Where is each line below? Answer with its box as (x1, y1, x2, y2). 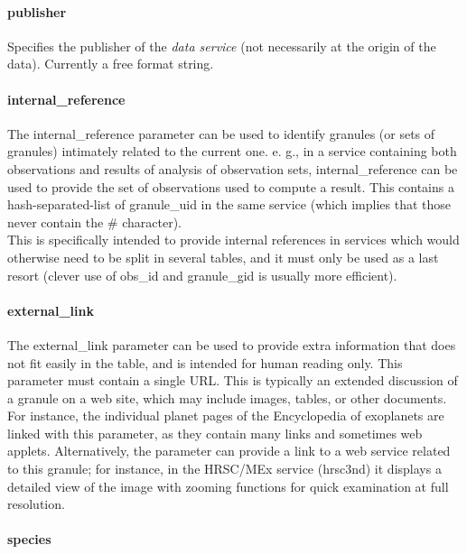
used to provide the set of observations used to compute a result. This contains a (7, 177, 454, 196)
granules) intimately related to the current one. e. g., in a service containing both (7, 142, 457, 161)
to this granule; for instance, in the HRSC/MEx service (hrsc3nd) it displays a (7, 459, 442, 478)
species (7, 530, 51, 549)
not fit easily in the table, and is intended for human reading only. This (7, 353, 403, 372)
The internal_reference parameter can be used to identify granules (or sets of (7, 124, 435, 143)
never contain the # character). (7, 212, 182, 231)
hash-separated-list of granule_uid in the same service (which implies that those (7, 195, 452, 214)
